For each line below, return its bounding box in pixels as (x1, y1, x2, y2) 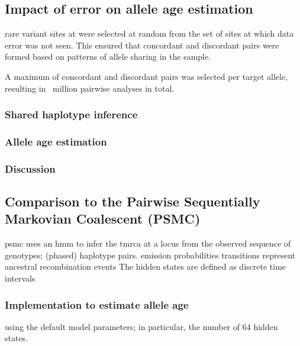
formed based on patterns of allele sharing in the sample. (5, 50, 211, 63)
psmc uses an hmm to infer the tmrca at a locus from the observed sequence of (5, 237, 291, 250)
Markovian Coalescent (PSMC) (5, 209, 201, 228)
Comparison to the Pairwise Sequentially (5, 192, 260, 211)
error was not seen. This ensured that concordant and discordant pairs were (5, 38, 279, 51)
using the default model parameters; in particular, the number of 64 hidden (5, 320, 278, 332)
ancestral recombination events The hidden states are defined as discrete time (5, 260, 286, 273)
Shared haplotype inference (5, 107, 138, 122)
